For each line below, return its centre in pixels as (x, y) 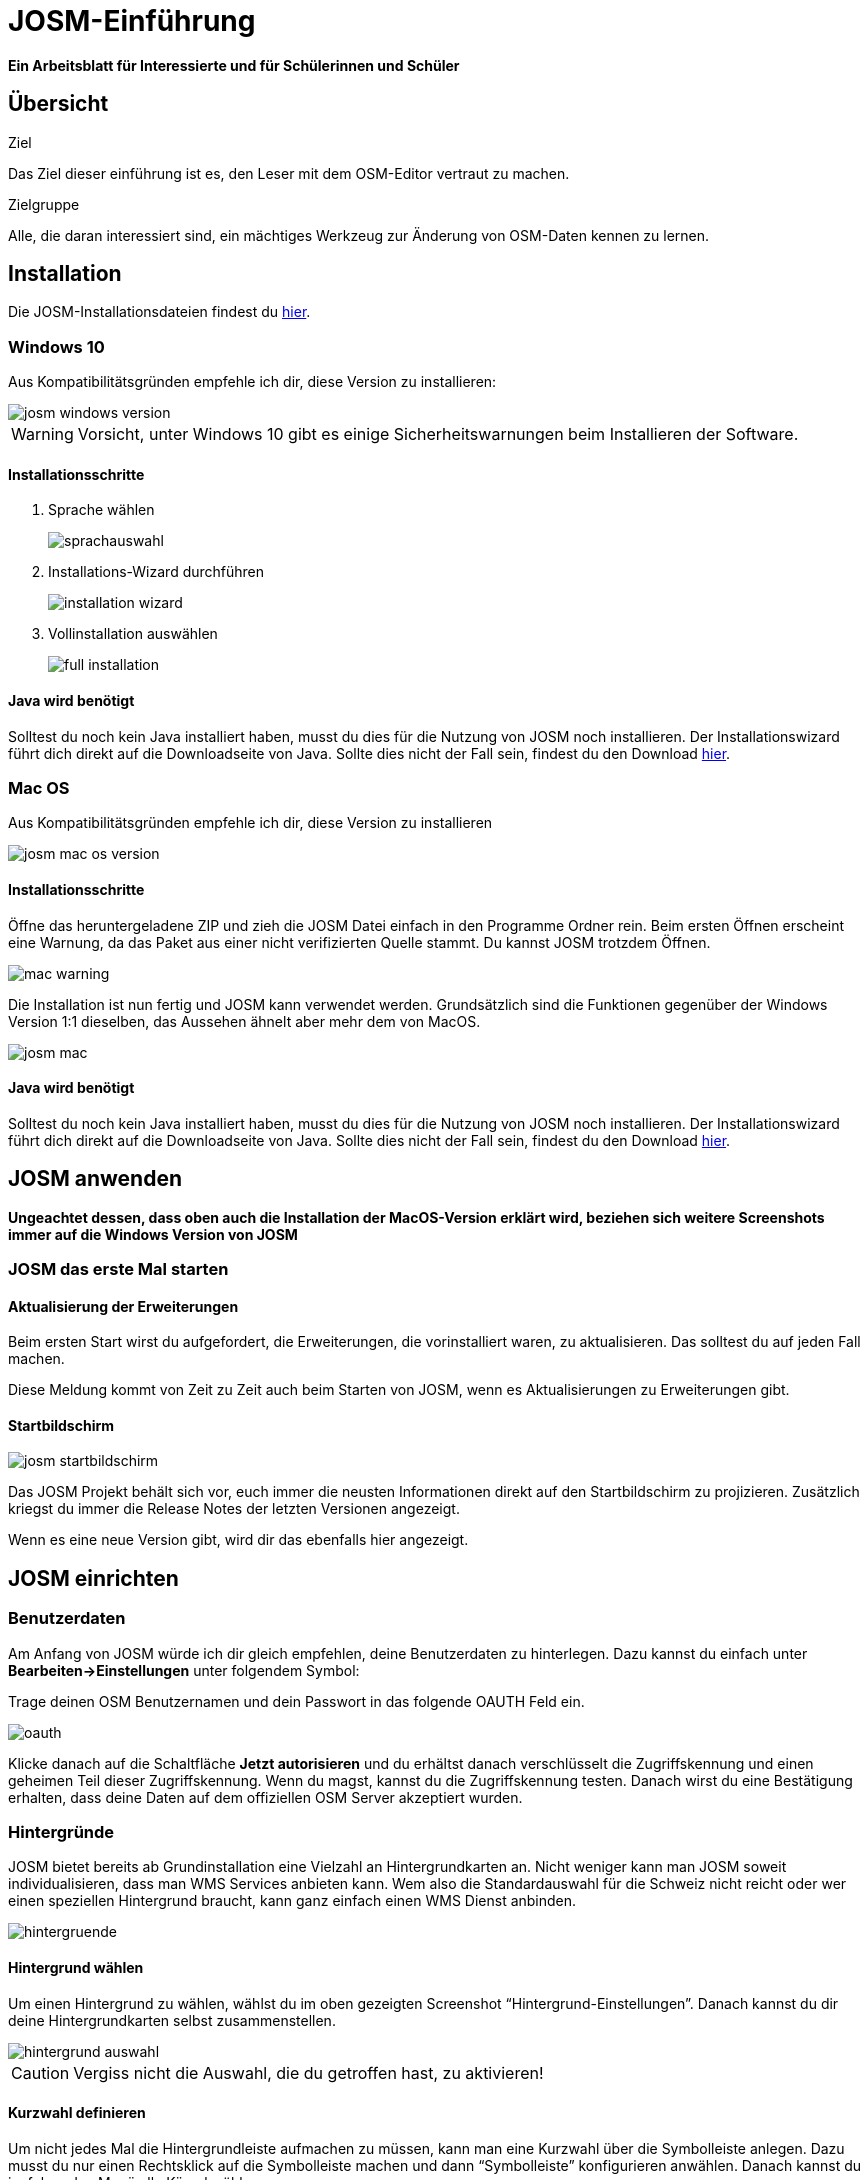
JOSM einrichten (93, 1578)
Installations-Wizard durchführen (156, 572)
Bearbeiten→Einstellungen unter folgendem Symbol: (184, 1670)
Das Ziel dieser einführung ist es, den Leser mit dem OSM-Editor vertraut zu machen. (289, 173)
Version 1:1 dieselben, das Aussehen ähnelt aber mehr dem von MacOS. (244, 1021)
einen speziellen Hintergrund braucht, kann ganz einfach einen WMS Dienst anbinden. (292, 1901)
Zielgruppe (44, 204)
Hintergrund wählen (76, 1968)
